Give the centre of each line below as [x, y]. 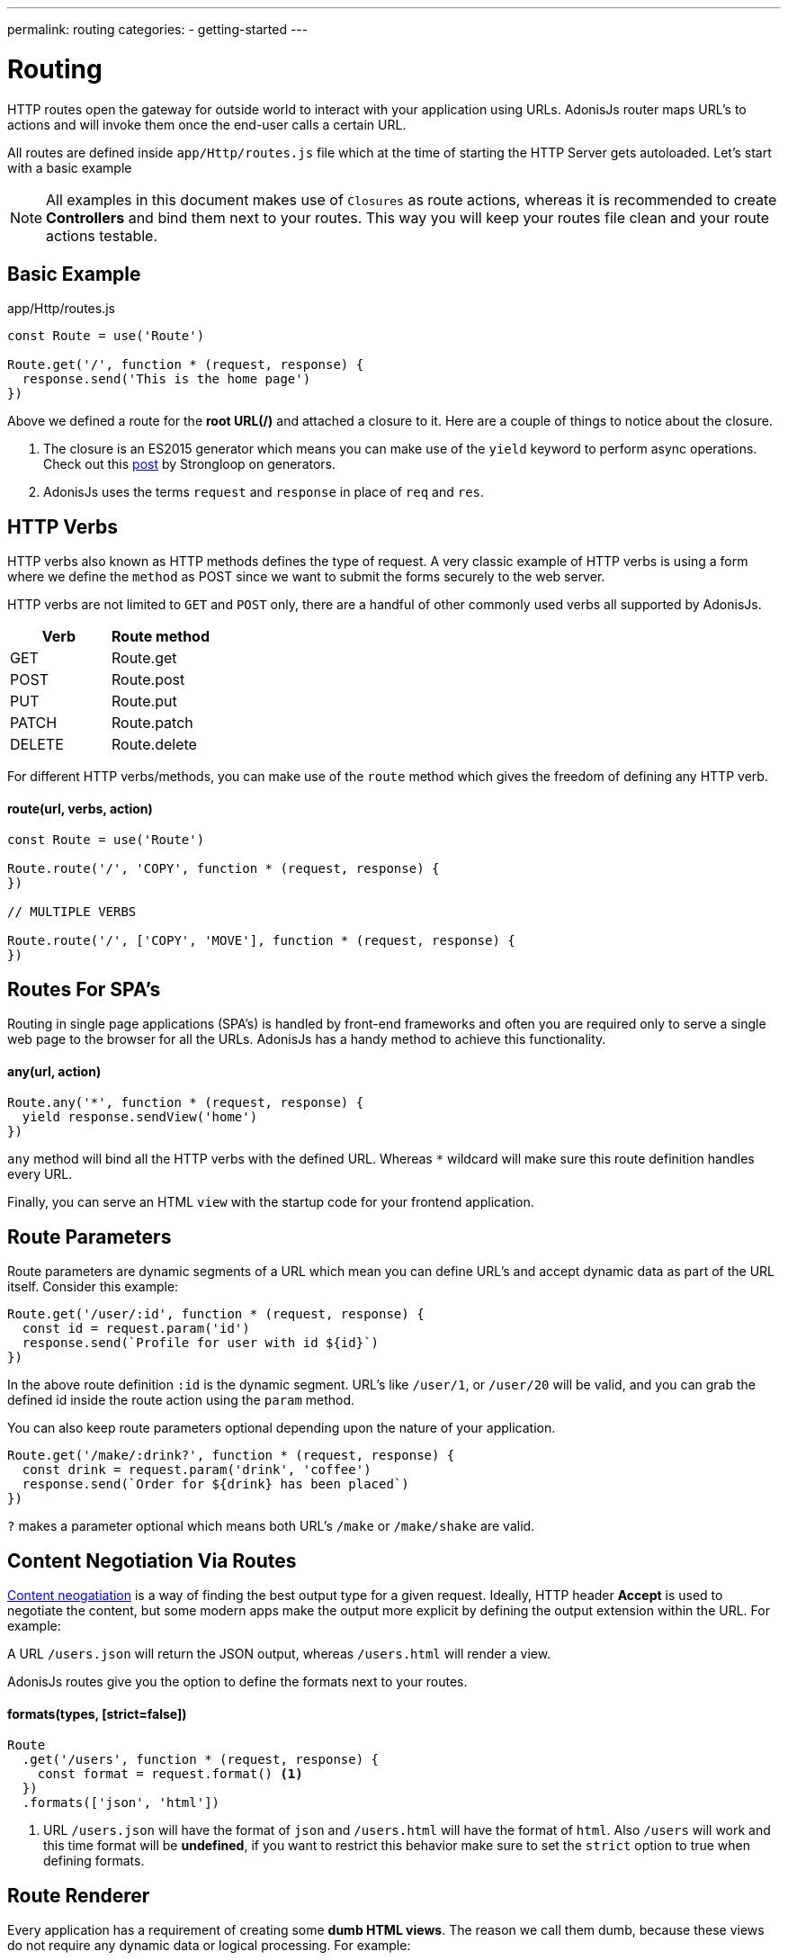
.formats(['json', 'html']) [121, 1803]
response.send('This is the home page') [166, 379]
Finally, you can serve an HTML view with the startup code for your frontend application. [271, 1202]
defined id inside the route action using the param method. [181, 1400]
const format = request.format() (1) [170, 1774]
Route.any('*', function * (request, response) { [186, 1103]
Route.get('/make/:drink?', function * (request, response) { [231, 1456]
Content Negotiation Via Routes [152, 1560]
